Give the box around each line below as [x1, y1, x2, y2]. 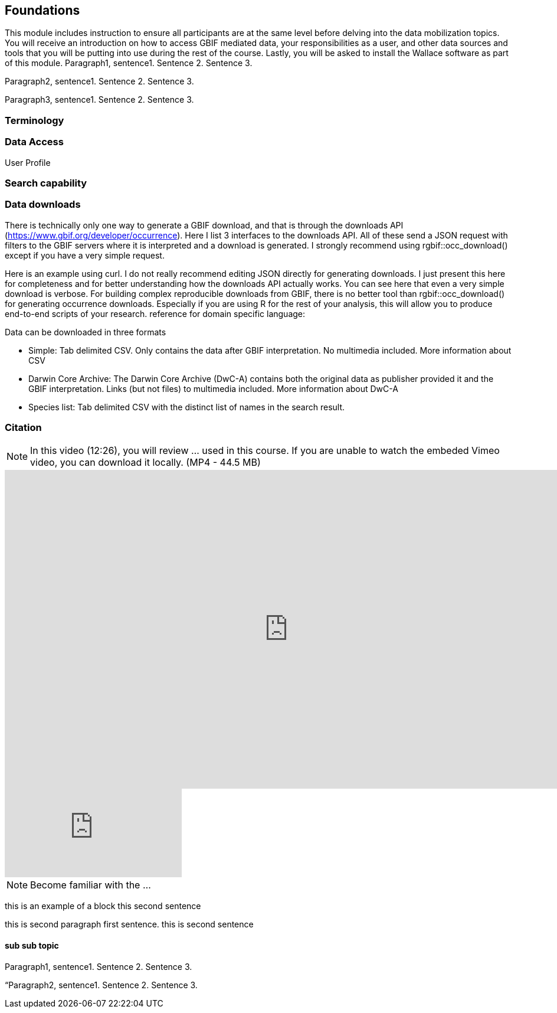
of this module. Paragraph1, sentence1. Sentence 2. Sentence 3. [5, 58, 253, 68]
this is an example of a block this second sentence [5, 901, 201, 911]
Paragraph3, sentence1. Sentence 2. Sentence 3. [5, 94, 194, 105]
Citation [5, 421, 42, 434]
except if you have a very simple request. [5, 250, 165, 260]
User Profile [5, 157, 51, 168]
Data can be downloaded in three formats [5, 326, 166, 337]
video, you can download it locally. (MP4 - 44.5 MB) [30, 456, 261, 469]
